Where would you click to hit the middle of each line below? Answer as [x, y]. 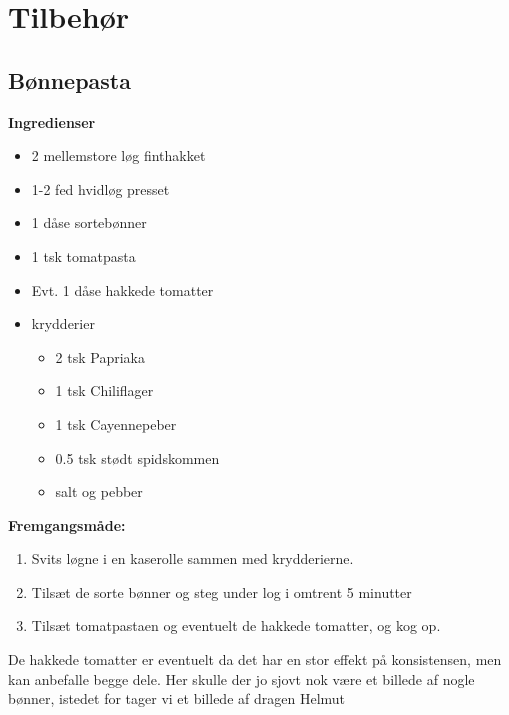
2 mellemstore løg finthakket [118, 155]
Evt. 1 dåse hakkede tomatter [122, 289]
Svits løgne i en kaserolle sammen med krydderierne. [192, 558]
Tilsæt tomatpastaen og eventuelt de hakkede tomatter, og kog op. [236, 625]
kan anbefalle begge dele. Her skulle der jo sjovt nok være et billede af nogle [241, 678]
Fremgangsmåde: [67, 524]
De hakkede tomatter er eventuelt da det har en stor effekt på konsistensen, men [255, 659]
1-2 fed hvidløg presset [100, 188]
